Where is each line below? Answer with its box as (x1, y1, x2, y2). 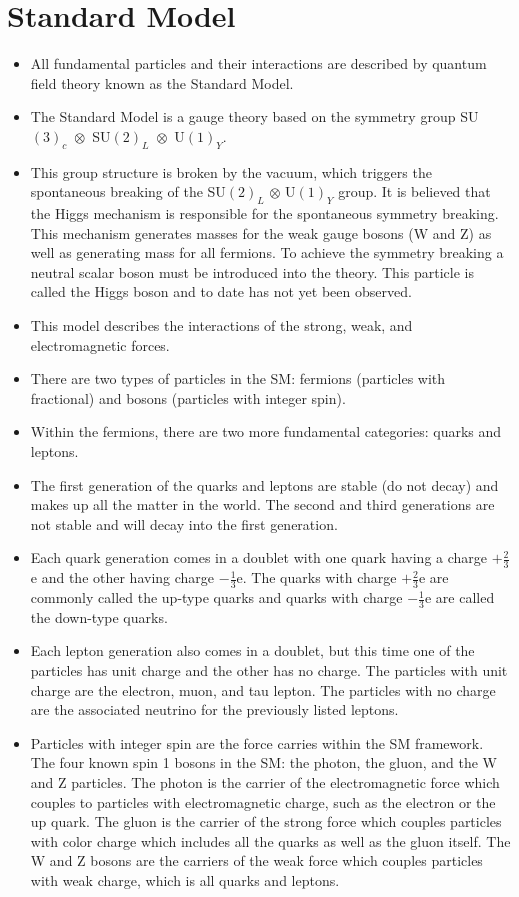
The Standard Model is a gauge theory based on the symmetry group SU (30, 106, 479, 127)
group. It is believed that (338, 181, 491, 202)
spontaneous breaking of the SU (30, 181, 226, 202)
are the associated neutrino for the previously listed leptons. (30, 699, 399, 720)
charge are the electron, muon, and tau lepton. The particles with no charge (30, 679, 496, 700)
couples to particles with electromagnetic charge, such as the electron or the (30, 791, 496, 812)
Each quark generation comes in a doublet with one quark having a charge (30, 547, 488, 568)
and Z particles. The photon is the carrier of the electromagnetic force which (30, 772, 500, 793)
